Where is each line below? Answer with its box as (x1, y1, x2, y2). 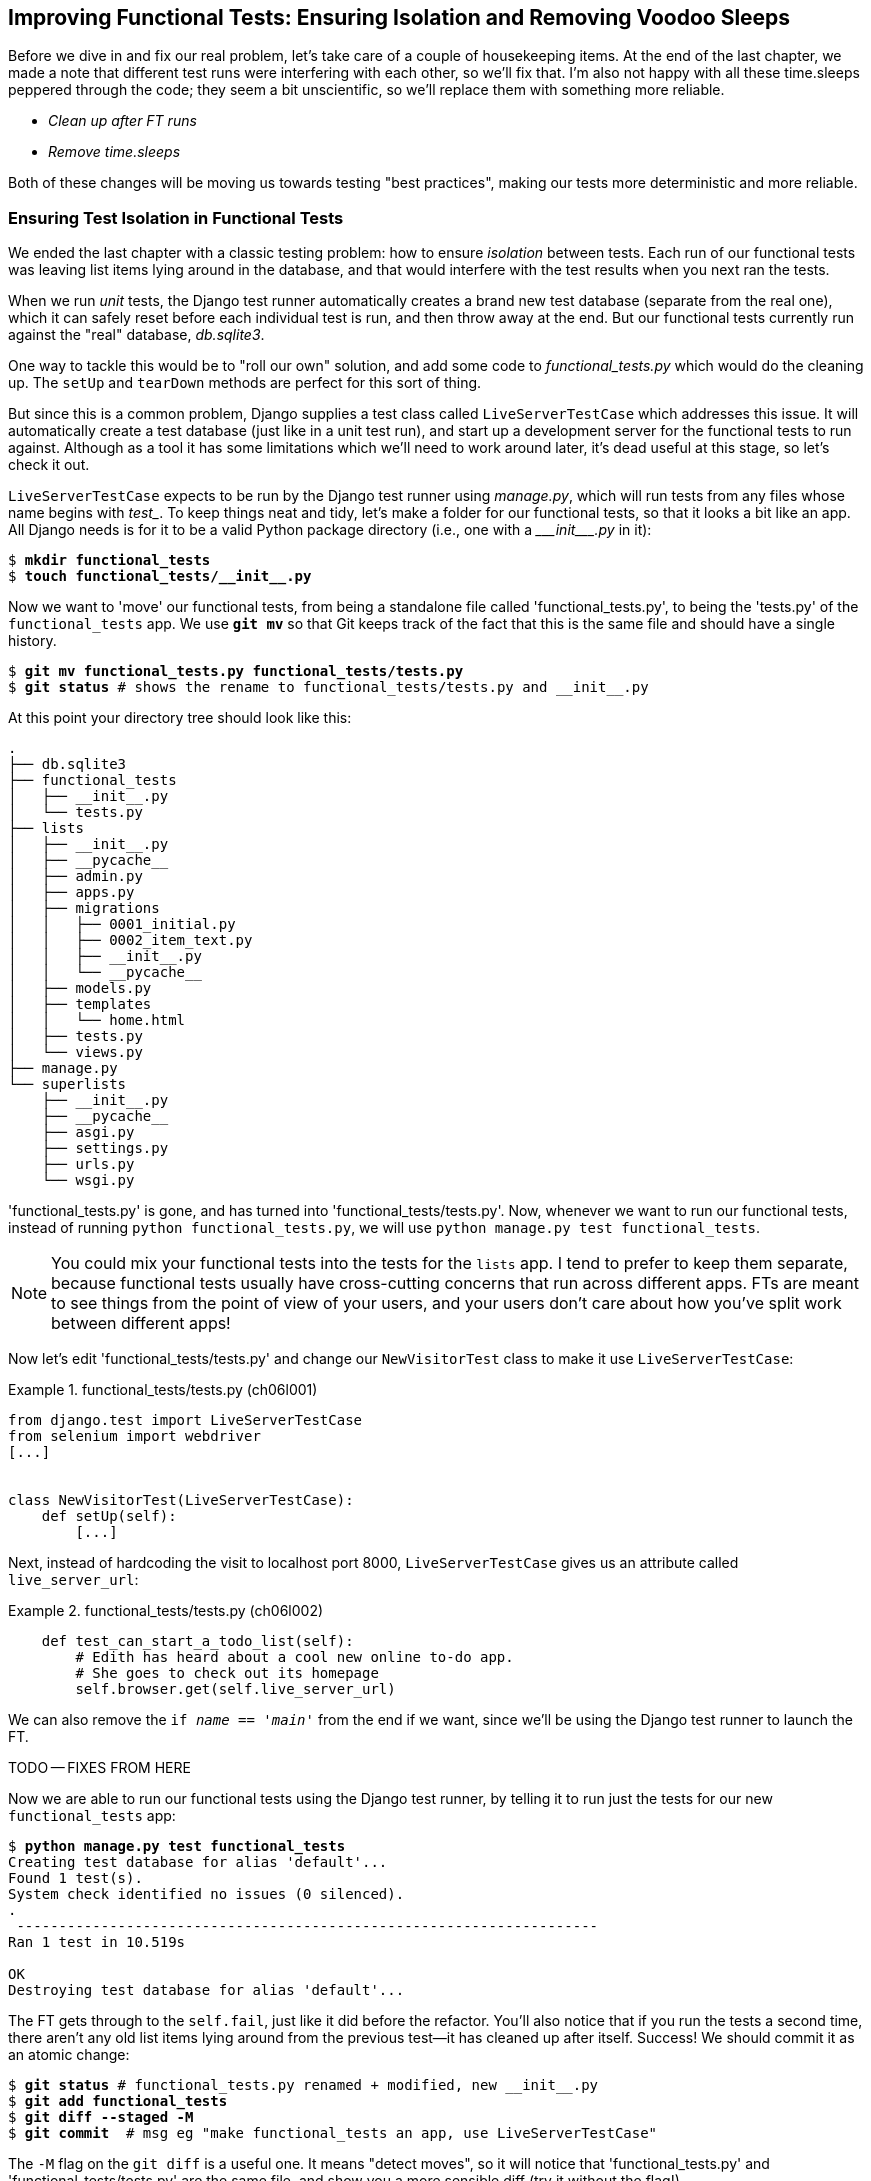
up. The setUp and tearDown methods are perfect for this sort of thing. (8, 374, 482, 392)
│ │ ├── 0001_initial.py (8, 916, 236, 933)
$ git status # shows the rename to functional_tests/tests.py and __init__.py (8, 679, 649, 696)
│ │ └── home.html (8, 1012, 186, 1029)
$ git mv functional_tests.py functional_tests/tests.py (8, 663, 464, 680)
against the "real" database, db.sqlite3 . (8, 326, 265, 344)
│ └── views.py (8, 1044, 143, 1061)
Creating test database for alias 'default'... (8, 1854, 388, 1871)
